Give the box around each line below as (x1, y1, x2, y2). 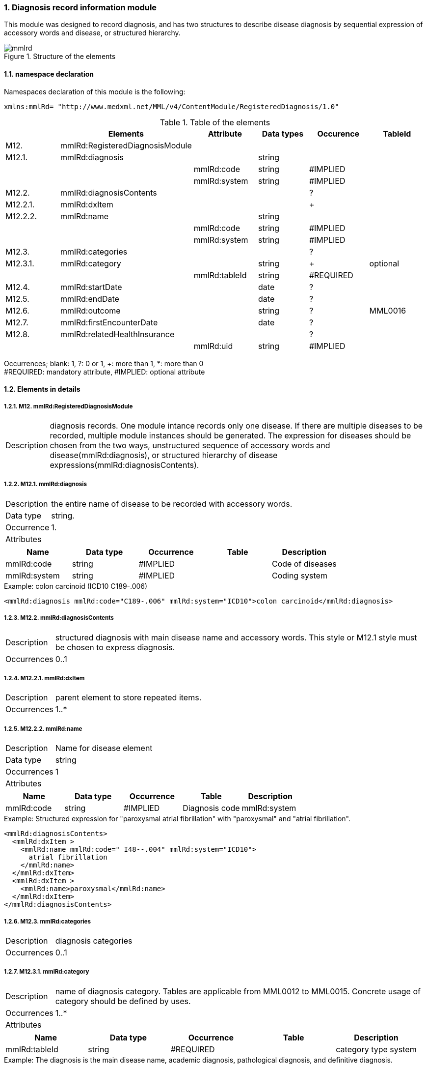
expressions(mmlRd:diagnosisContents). (50, 460, 199, 470)
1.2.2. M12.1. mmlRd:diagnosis (4, 481, 87, 488)
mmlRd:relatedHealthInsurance (60, 329, 175, 339)
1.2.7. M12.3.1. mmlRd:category (4, 968, 89, 976)
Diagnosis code (183, 803, 240, 813)
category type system (336, 1044, 417, 1054)
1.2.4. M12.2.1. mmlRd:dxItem (4, 674, 85, 682)
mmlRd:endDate (60, 293, 119, 304)
